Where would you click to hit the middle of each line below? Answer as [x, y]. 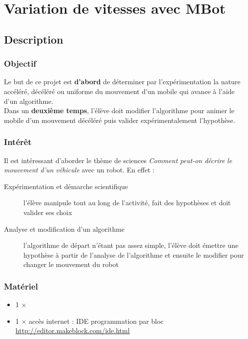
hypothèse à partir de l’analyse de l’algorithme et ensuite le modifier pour [134, 254]
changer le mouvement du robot [71, 264]
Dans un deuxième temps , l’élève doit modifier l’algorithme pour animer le [119, 110]
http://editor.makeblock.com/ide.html [72, 330]
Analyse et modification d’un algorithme [64, 229]
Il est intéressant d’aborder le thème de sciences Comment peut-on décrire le [118, 160]
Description [34, 39]
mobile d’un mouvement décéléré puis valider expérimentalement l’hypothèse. [120, 120]
